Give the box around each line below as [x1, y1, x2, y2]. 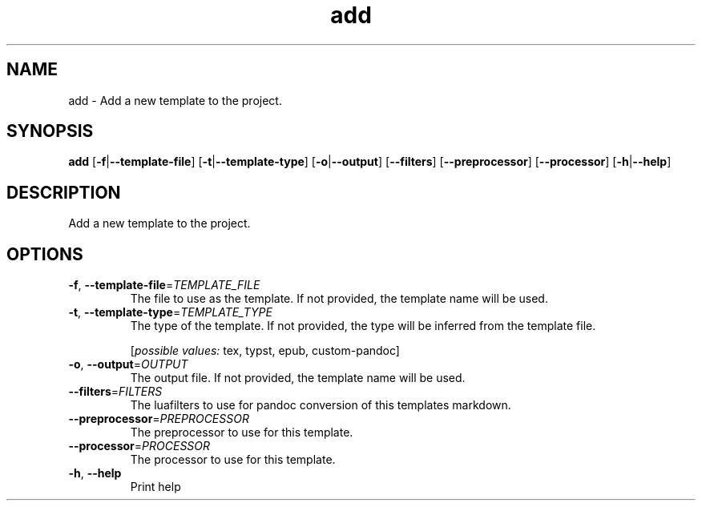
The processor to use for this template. [130, 453, 336, 467]
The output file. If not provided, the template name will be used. [130, 371, 466, 385]
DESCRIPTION [6, 182, 121, 203]
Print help [130, 480, 181, 494]
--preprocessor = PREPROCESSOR [68, 412, 249, 426]
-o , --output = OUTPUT [68, 357, 188, 372]
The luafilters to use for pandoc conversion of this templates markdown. [130, 398, 511, 412]
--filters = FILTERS [68, 384, 163, 399]
